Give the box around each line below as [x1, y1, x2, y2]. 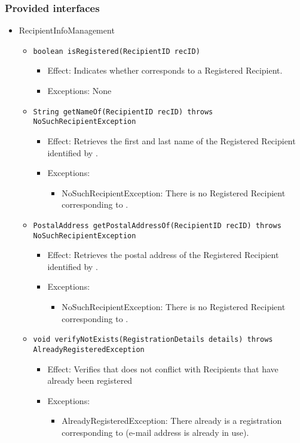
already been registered [47, 374, 133, 387]
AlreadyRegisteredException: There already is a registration [62, 414, 282, 427]
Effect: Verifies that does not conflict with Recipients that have [47, 362, 278, 375]
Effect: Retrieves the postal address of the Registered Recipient [47, 248, 279, 261]
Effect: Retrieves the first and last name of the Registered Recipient [47, 134, 296, 147]
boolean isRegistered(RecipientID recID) [33, 47, 200, 56]
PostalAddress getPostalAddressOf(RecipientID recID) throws [33, 221, 281, 230]
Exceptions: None [47, 84, 112, 97]
